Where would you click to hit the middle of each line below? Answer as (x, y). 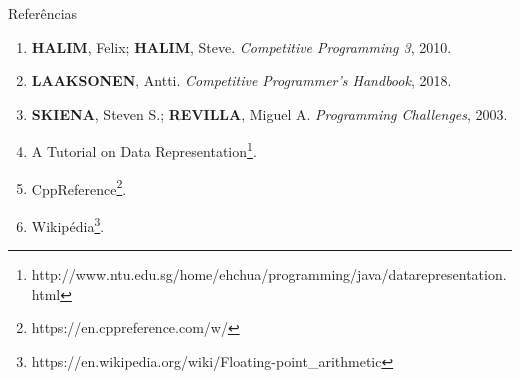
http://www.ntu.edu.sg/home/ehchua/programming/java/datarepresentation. (269, 274)
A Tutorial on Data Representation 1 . (144, 150)
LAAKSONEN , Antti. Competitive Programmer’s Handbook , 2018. (241, 80)
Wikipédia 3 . (68, 224)
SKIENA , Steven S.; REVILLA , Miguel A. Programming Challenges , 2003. (269, 113)
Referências (43, 13)
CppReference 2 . (79, 187)
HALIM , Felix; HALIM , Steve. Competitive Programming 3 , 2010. (241, 46)
